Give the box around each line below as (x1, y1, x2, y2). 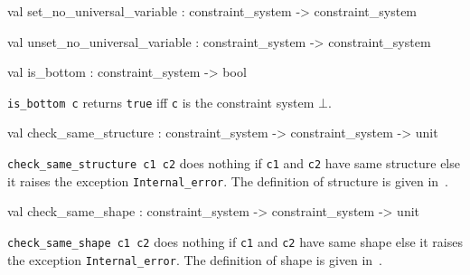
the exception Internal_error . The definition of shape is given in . (7, 250, 383, 269)
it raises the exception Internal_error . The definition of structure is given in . (7, 171, 449, 190)
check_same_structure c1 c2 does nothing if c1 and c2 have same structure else (7, 154, 460, 173)
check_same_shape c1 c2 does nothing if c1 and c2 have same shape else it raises (7, 232, 463, 251)
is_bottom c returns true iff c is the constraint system (7, 92, 315, 111)
